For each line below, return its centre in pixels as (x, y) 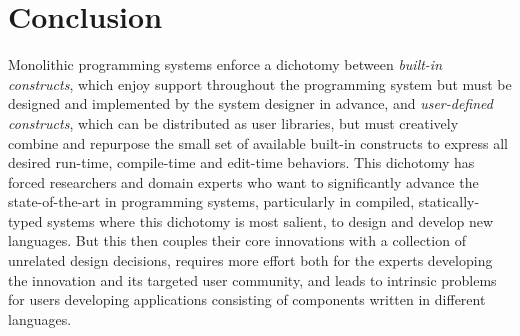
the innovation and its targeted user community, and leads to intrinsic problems (252, 279)
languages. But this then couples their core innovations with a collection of (237, 240)
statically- (449, 201)
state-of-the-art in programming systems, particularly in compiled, (211, 201)
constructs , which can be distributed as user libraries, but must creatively (233, 122)
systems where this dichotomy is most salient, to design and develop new (270, 220)
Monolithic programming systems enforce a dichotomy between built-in (225, 64)
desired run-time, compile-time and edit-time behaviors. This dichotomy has (241, 162)
